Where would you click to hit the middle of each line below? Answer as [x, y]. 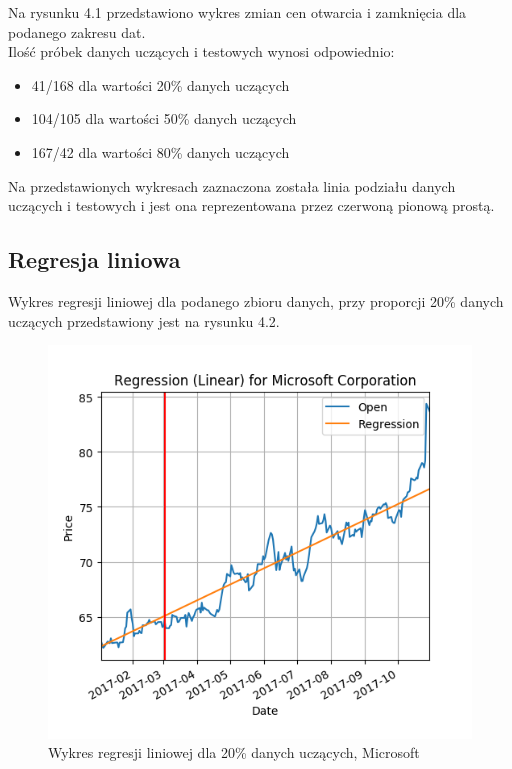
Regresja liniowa [94, 259]
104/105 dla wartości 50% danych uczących [164, 118]
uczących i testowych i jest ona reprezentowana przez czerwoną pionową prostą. [251, 205]
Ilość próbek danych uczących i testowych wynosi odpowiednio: [201, 51]
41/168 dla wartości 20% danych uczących [160, 84]
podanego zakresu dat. [77, 31]
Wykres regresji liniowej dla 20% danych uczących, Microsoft [234, 752]
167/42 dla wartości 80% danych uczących [160, 151]
